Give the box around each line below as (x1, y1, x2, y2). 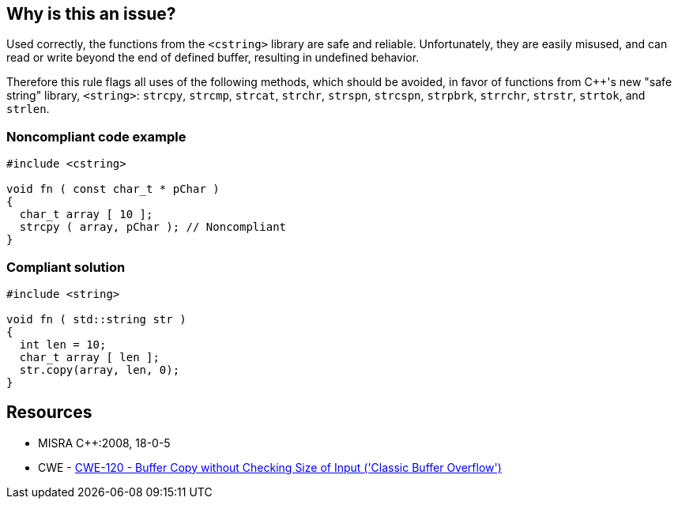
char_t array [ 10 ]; (19, 208, 153, 221)
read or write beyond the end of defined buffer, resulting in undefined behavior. (6, 51, 420, 65)
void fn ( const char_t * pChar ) (6, 183, 220, 196)
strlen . (6, 102, 50, 116)
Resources (6, 402, 92, 423)
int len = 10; (19, 337, 107, 351)
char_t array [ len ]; (19, 350, 160, 364)
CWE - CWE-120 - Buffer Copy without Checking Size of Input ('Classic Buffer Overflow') (38, 460, 502, 474)
